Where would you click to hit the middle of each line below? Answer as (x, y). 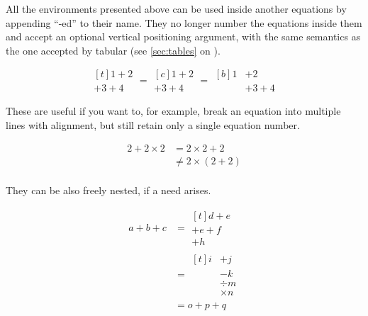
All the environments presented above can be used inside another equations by (176, 9)
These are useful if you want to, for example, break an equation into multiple (173, 111)
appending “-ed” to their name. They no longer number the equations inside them (184, 22)
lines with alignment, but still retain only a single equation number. (153, 125)
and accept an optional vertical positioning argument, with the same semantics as (183, 36)
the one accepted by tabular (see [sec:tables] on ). (113, 50)
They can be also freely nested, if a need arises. (108, 190)
